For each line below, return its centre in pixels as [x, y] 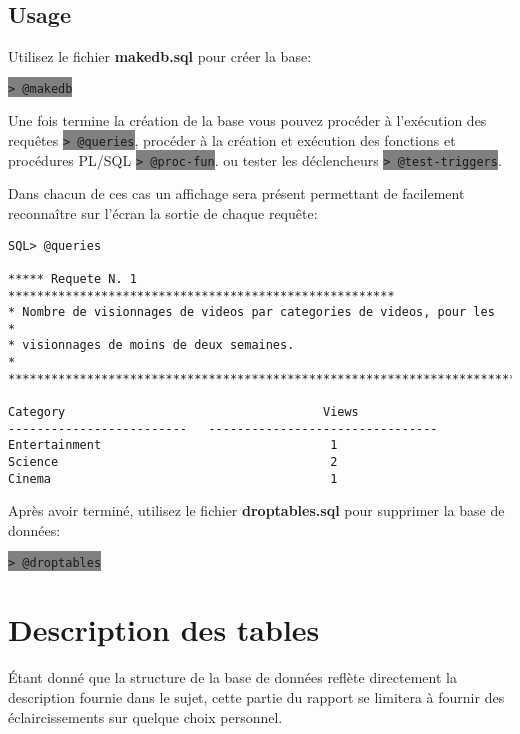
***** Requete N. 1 [72, 278]
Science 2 [173, 462]
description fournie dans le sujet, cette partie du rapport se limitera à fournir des [256, 696]
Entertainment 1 [173, 445]
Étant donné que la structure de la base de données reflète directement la [232, 677]
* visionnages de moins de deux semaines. [151, 345]
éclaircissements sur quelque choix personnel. [145, 716]
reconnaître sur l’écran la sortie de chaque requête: [163, 212]
